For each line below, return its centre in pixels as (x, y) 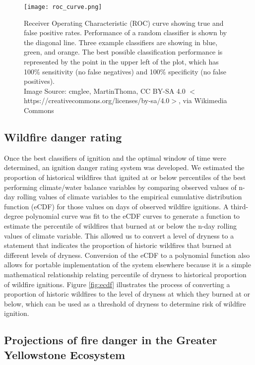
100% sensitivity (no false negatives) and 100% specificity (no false (125, 71)
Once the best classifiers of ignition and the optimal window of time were (115, 157)
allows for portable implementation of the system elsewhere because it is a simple (127, 265)
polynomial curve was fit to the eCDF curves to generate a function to (133, 216)
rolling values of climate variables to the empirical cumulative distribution (129, 197)
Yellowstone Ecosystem (65, 354)
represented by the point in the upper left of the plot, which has (121, 62)
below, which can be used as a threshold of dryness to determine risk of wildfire (125, 303)
